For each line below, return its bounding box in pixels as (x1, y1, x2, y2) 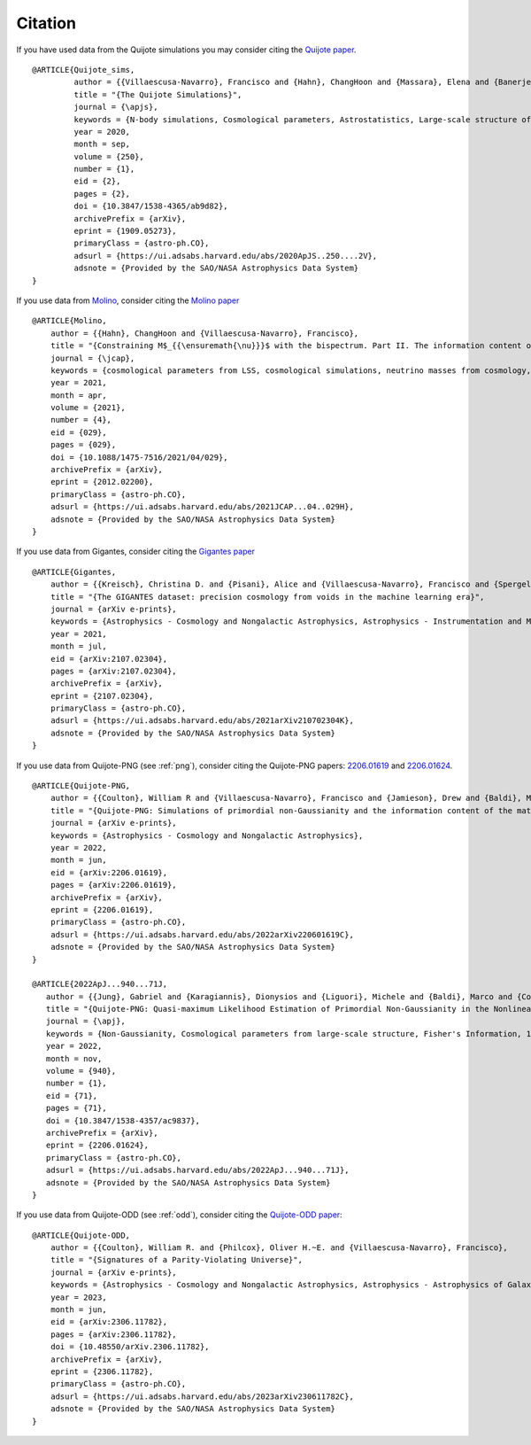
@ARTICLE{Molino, (32, 315, 107, 326)
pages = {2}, (73, 189, 131, 198)
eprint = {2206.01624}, (45, 1140, 150, 1151)
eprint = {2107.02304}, (50, 691, 154, 701)
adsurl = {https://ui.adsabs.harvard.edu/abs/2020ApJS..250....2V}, (73, 251, 378, 260)
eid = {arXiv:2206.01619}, (50, 867, 168, 877)
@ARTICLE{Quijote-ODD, (32, 1230, 131, 1240)
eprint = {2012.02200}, (50, 477, 154, 487)
